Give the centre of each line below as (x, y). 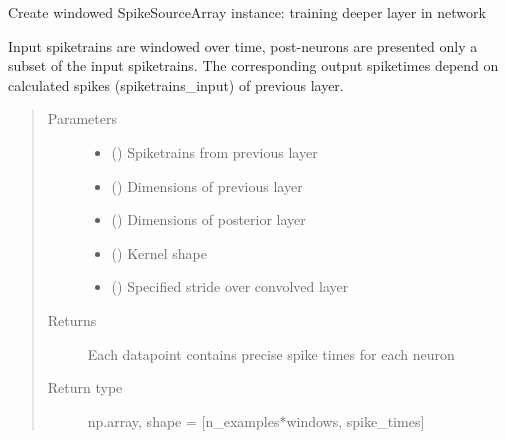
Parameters (82, 118)
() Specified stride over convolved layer (230, 286)
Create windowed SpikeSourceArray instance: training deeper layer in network (247, 12)
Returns (72, 319)
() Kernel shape (159, 252)
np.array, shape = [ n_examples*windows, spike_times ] (256, 420)
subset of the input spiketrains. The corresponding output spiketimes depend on (253, 65)
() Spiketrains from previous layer (214, 151)
